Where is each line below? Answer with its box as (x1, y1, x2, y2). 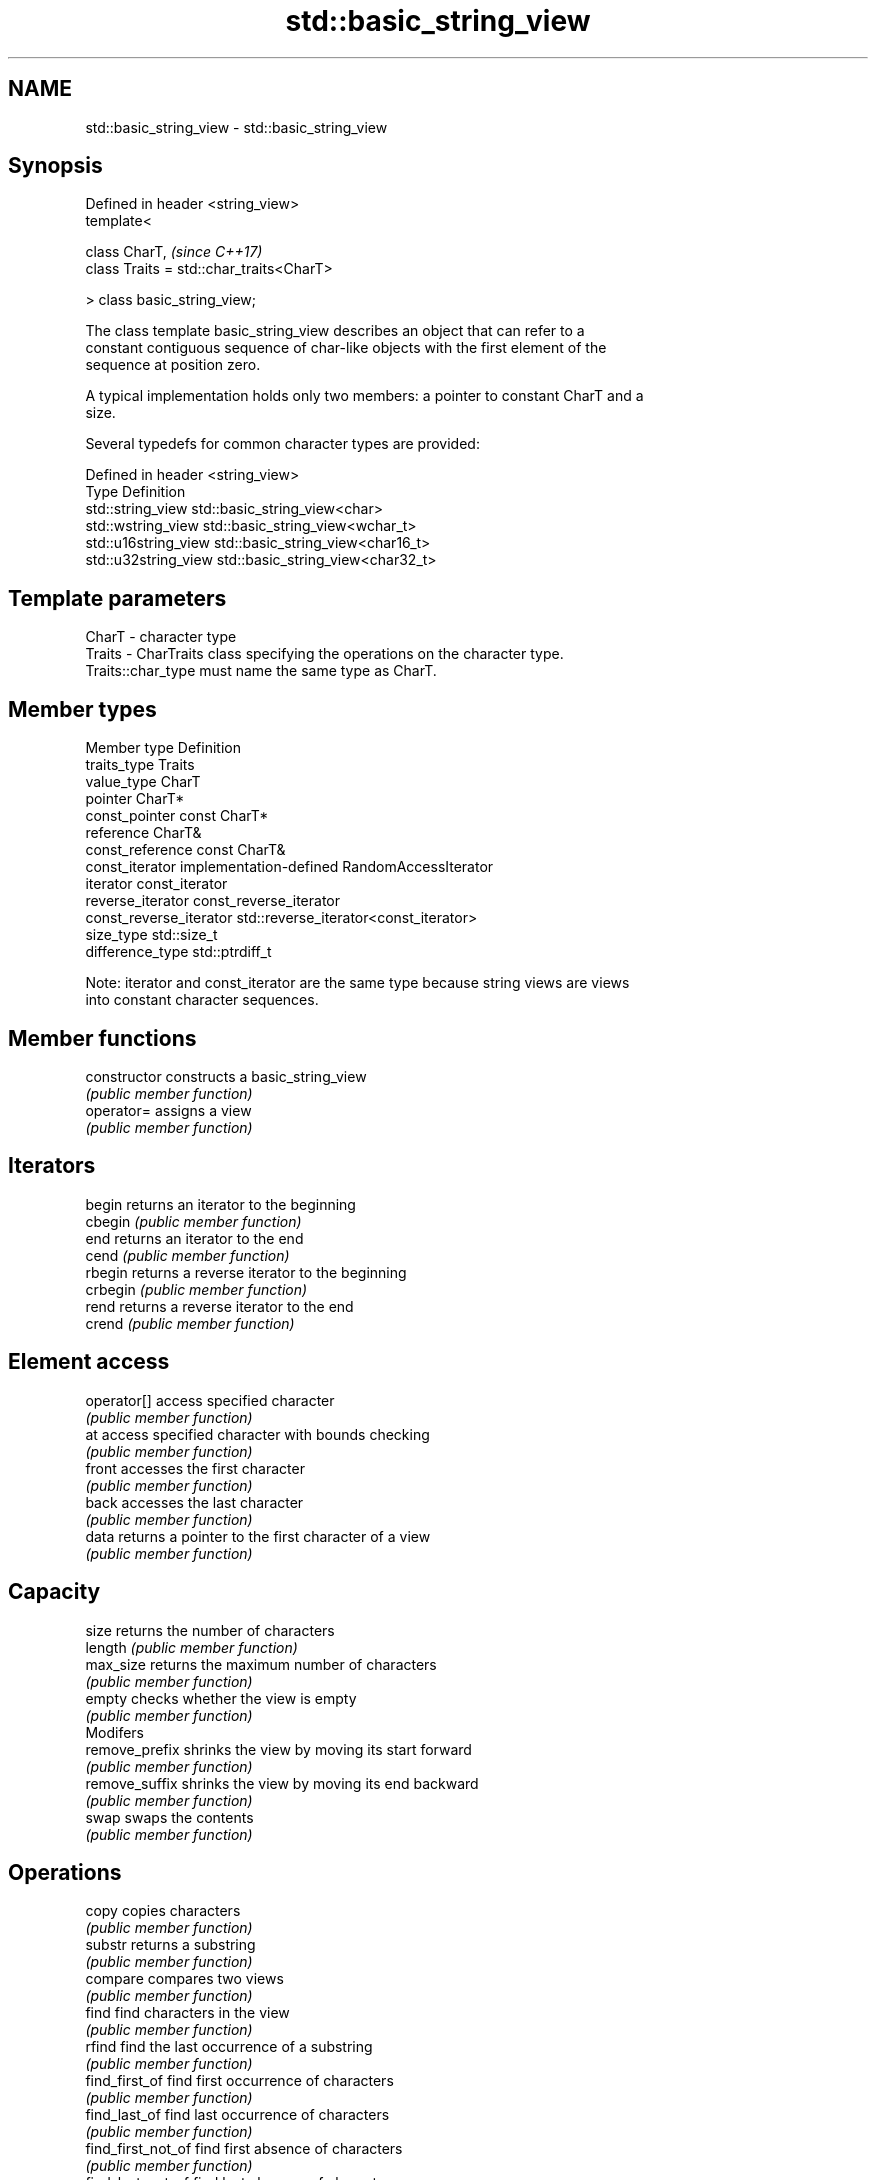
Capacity (8, 1579, 101, 1605)
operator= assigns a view (85, 1101, 252, 1119)
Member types (8, 696, 157, 722)
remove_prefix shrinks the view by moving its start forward (85, 1740, 472, 1758)
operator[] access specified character (85, 1391, 335, 1409)
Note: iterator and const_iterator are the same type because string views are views (85, 974, 630, 992)
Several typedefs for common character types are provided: (85, 435, 480, 453)
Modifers (85, 1723, 144, 1741)
